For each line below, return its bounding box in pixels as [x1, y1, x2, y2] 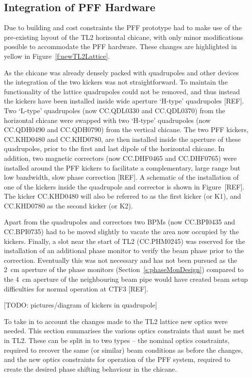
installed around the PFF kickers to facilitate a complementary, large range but [4, 162, 241, 172]
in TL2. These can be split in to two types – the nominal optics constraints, [4, 335, 230, 345]
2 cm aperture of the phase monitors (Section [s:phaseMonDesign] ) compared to [4, 264, 244, 274]
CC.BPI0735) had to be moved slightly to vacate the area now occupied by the [4, 226, 239, 237]
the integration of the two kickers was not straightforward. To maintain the [4, 77, 228, 87]
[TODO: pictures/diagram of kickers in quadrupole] [4, 300, 157, 310]
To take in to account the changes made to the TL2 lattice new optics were [4, 316, 228, 326]
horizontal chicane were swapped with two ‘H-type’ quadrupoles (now [4, 115, 211, 125]
